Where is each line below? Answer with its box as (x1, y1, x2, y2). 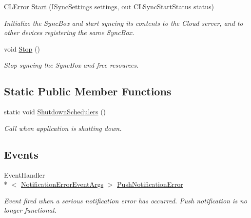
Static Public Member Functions (4, 84, 172, 99)
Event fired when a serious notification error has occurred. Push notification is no (4, 195, 247, 205)
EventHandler (4, 169, 45, 180)
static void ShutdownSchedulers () (4, 107, 106, 117)
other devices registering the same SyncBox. (4, 27, 135, 37)
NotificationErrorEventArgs (21, 179, 104, 189)
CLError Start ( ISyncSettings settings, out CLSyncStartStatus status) (4, 1, 214, 11)
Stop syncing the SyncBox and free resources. (4, 60, 139, 70)
